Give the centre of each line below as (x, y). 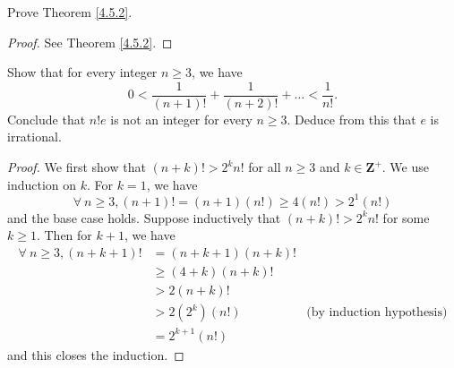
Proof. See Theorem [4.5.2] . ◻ (90, 42)
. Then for (64, 235)
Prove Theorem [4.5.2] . (70, 12)
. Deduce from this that (351, 119)
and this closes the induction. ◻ (96, 354)
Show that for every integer (82, 72)
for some (406, 217)
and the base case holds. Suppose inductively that (144, 217)
